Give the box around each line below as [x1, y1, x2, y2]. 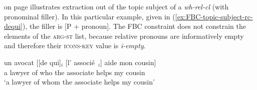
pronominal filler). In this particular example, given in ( [4, 11, 175, 21]
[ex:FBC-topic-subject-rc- [175, 11, 253, 21]
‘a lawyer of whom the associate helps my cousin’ [4, 77, 155, 87]
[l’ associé [65, 57, 95, 67]
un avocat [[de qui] [4, 57, 61, 67]
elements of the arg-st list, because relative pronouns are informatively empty [4, 30, 244, 41]
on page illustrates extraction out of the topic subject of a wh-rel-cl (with [4, 1, 229, 11]
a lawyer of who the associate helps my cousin [4, 67, 145, 77]
